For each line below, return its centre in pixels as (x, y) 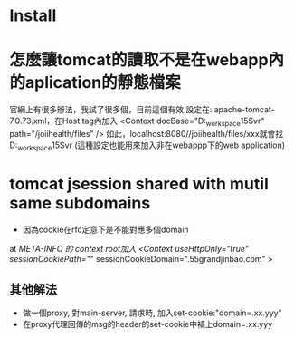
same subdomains (80, 203)
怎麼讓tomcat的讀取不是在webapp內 (147, 60)
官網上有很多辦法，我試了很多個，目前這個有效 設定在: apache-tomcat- (142, 110)
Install (33, 16)
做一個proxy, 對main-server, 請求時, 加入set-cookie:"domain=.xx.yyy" (152, 313)
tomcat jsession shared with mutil (139, 183)
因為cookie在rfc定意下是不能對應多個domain (105, 229)
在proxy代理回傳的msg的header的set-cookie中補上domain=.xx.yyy (147, 324)
